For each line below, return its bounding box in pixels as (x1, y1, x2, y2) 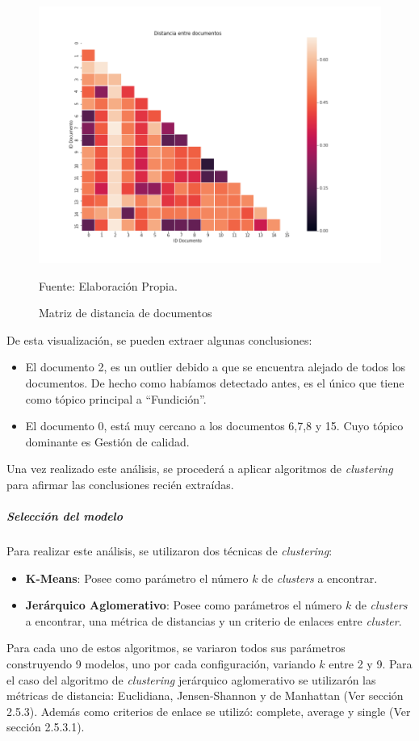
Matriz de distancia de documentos (39, 304, 212, 321)
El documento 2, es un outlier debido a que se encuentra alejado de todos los (25, 358, 406, 375)
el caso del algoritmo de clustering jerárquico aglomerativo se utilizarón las (6, 671, 376, 688)
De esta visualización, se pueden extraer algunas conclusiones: (6, 331, 312, 348)
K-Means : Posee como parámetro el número (25, 569, 249, 586)
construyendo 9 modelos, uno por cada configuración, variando (6, 655, 316, 672)
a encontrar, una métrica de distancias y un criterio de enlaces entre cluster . (25, 612, 402, 629)
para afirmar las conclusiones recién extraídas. (6, 475, 234, 492)
